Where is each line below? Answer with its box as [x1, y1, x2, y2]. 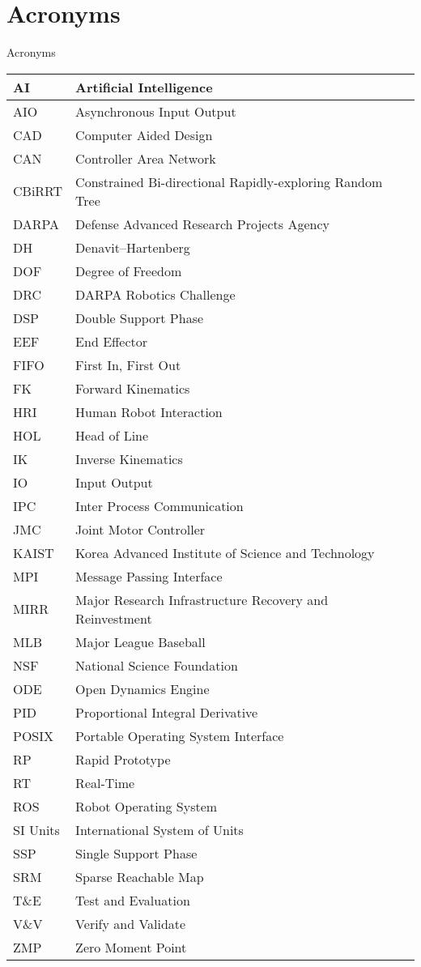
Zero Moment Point [75, 937, 187, 956]
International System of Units [75, 820, 244, 839]
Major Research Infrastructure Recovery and [75, 590, 329, 609]
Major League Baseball [75, 632, 206, 651]
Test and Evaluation [75, 890, 190, 909]
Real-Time [75, 773, 135, 792]
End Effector [75, 331, 148, 351]
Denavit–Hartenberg [75, 237, 190, 257]
